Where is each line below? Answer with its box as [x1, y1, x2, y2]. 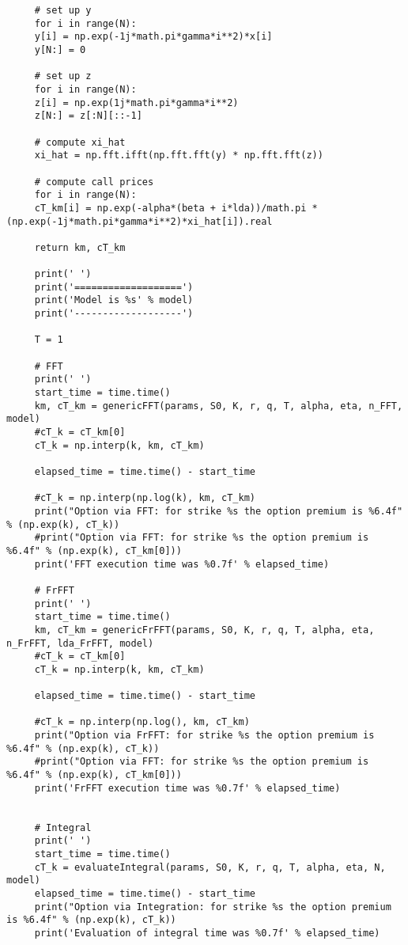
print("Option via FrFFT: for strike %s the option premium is [34, 730, 375, 742]
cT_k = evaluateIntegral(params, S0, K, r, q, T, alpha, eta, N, [34, 861, 386, 873]
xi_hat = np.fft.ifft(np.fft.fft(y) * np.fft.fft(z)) [34, 150, 323, 161]
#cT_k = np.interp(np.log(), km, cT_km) [34, 716, 250, 728]
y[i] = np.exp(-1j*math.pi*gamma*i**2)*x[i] [34, 31, 273, 43]
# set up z [34, 70, 92, 82]
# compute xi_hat [34, 136, 126, 148]
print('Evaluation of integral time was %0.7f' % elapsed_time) [34, 927, 380, 939]
